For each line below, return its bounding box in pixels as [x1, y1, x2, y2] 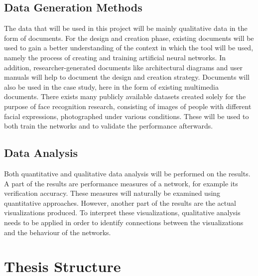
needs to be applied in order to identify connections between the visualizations [4, 217, 244, 227]
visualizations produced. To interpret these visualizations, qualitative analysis [4, 207, 241, 218]
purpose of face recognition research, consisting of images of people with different [4, 101, 252, 111]
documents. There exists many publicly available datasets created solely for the [4, 91, 246, 102]
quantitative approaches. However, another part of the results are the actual [4, 197, 236, 208]
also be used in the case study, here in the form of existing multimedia [4, 81, 219, 92]
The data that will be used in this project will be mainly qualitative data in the [4, 23, 248, 33]
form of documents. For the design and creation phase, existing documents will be [4, 32, 254, 43]
